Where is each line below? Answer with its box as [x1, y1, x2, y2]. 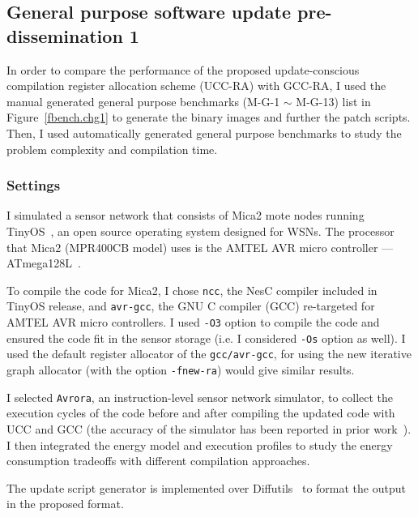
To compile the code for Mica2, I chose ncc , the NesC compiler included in [6, 281, 377, 298]
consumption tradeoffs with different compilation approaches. [6, 452, 310, 469]
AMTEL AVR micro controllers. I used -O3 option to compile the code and [6, 314, 380, 331]
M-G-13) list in [296, 92, 371, 109]
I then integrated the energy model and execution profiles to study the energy [6, 436, 393, 453]
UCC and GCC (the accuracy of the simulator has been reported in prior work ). [6, 420, 412, 437]
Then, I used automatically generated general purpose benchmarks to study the [6, 124, 402, 141]
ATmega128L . [6, 254, 81, 271]
